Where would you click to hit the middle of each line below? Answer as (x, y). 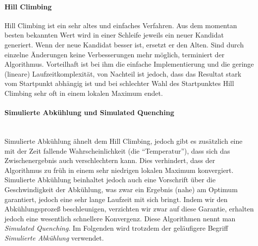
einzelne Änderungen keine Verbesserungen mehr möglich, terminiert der (115, 54)
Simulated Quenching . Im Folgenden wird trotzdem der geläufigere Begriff (116, 228)
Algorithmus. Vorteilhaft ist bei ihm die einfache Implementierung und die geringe (129, 64)
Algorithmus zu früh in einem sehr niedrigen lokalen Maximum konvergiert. (119, 170)
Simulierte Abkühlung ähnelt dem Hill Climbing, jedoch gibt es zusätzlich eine (124, 141)
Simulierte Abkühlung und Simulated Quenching (89, 112)
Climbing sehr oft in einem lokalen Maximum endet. (84, 93)
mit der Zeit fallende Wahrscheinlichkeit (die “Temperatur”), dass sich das (117, 150)
